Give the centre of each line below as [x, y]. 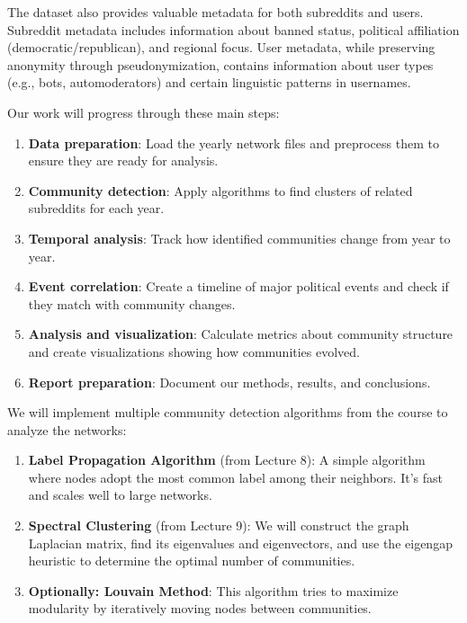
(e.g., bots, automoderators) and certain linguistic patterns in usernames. [209, 82]
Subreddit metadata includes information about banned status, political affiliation [233, 29]
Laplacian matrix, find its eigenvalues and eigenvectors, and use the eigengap [240, 543]
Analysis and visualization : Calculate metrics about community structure [241, 334]
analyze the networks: [67, 429]
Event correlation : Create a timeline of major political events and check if [238, 286]
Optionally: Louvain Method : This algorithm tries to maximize [213, 590]
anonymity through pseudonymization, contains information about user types [220, 64]
